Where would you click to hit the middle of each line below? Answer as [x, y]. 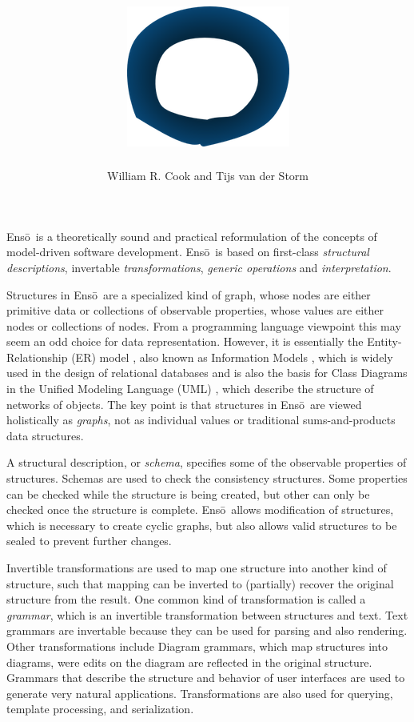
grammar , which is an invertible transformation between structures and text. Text [207, 614]
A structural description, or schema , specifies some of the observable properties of [207, 462]
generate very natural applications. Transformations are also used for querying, [200, 693]
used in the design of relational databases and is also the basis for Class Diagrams [207, 373]
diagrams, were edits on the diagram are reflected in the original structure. [189, 662]
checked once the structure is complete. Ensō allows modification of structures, [200, 509]
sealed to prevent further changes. [89, 541]
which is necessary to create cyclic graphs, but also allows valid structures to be [202, 525]
